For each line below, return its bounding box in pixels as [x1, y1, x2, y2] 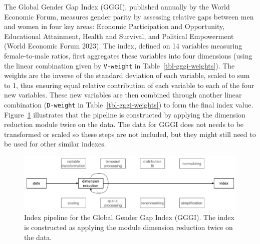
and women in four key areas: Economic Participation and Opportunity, [4, 21, 225, 31]
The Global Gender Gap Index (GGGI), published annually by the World [4, 1, 230, 11]
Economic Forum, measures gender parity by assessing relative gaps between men [4, 11, 254, 21]
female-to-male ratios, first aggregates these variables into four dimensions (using [4, 50, 252, 60]
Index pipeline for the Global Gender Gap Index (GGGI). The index [24, 212, 234, 222]
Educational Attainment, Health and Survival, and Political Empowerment [4, 30, 234, 41]
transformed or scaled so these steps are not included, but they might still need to [4, 128, 256, 139]
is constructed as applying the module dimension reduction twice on [24, 222, 233, 232]
